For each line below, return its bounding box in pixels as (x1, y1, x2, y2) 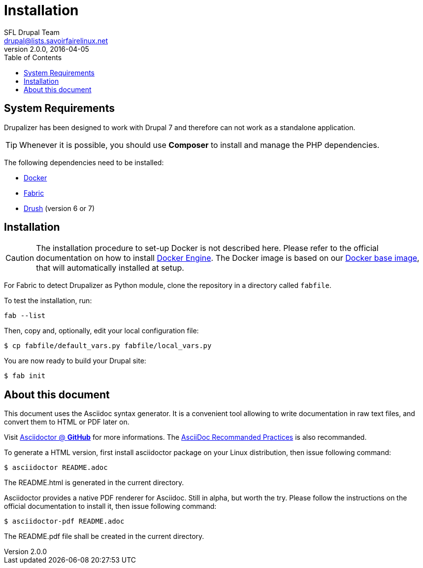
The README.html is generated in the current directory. (4, 478, 184, 487)
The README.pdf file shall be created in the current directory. (4, 532, 204, 541)
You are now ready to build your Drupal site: (4, 356, 146, 365)
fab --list (4, 312, 46, 320)
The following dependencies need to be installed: (4, 158, 164, 167)
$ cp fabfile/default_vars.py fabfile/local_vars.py (4, 342, 212, 350)
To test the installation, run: (4, 296, 92, 305)
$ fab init (4, 372, 46, 380)
